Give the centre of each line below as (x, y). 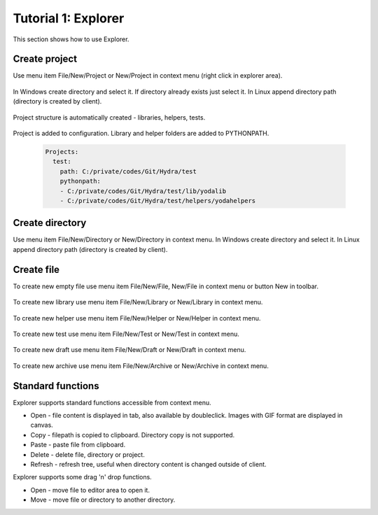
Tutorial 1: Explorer (69, 18)
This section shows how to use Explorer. (71, 39)
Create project (45, 59)
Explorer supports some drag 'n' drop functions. (82, 477)
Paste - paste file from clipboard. (78, 445)
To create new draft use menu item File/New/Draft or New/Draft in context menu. (129, 350)
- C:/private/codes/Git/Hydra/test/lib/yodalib (143, 191)
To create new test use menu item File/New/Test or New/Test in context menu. (126, 334)
